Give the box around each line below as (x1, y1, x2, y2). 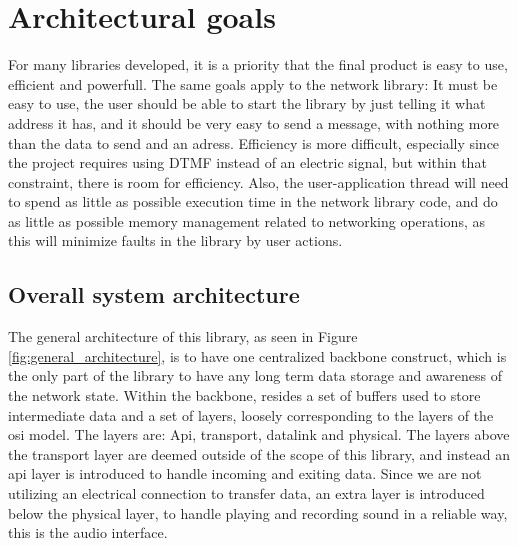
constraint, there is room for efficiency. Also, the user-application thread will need (8, 171, 509, 192)
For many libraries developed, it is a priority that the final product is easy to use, (8, 54, 508, 75)
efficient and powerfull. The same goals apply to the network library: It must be (8, 73, 498, 94)
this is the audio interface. (8, 522, 168, 543)
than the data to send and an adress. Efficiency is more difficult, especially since (8, 132, 500, 153)
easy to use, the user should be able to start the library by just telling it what (8, 93, 486, 114)
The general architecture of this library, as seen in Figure (8, 326, 358, 347)
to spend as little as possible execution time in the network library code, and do (8, 191, 498, 212)
